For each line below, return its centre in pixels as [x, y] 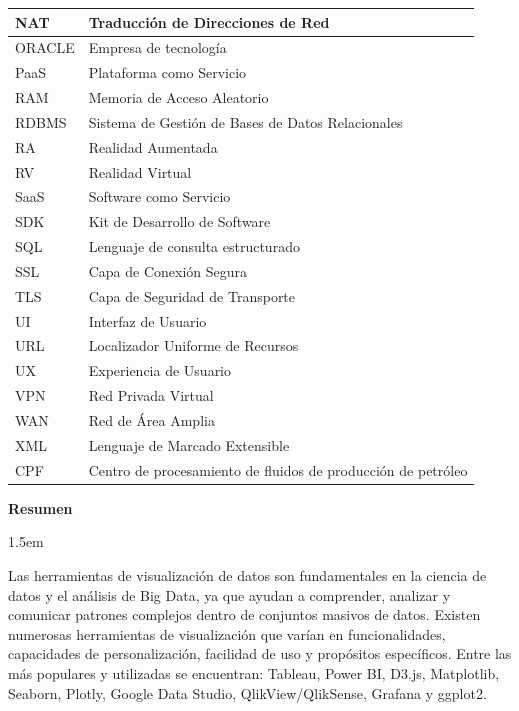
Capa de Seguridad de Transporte [192, 295]
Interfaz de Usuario [147, 320]
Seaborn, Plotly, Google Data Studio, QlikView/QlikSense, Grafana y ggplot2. [247, 692]
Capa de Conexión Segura [168, 270]
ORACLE [45, 47]
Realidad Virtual [140, 171]
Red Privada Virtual [151, 395]
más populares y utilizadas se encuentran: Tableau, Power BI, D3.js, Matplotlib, [254, 672]
